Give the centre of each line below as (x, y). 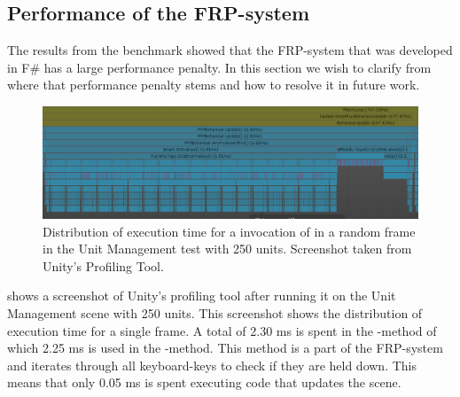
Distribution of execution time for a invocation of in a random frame (229, 231)
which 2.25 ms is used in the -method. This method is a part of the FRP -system (225, 348)
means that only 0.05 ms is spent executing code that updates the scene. (204, 382)
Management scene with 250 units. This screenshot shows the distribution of (215, 313)
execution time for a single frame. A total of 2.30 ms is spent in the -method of (222, 330)
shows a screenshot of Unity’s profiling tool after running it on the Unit (202, 296)
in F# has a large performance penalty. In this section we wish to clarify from (219, 67)
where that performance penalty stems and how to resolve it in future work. (214, 85)
